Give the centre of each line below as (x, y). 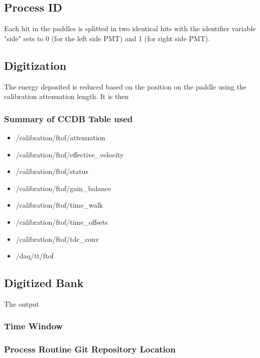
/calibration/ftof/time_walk (59, 205)
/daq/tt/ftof (35, 256)
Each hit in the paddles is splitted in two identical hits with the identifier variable (130, 28)
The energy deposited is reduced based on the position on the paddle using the (125, 86)
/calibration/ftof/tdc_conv (57, 239)
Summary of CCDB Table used (69, 118)
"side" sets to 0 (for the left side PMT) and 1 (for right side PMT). (107, 38)
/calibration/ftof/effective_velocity (70, 154)
